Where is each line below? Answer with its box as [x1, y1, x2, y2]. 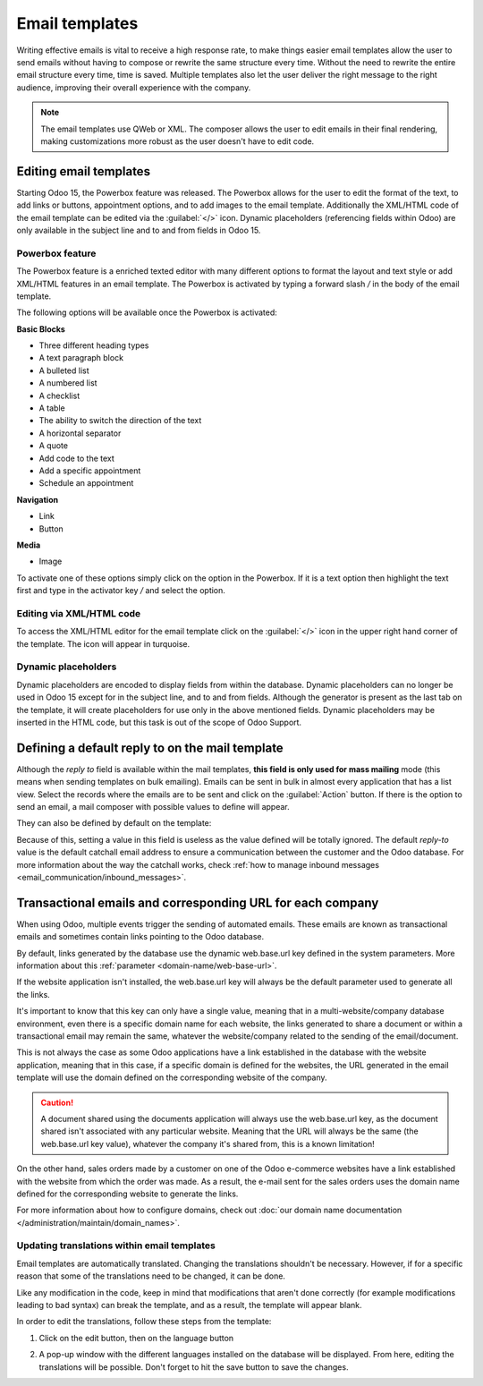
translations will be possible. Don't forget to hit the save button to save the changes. [38, 1361, 349, 1373]
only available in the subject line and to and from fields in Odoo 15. [16, 225, 261, 235]
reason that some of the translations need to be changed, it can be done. [16, 1271, 286, 1281]
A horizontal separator [38, 428, 122, 438]
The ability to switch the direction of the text [38, 415, 202, 426]
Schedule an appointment [38, 478, 134, 489]
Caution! [40, 1097, 74, 1108]
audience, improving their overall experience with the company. [16, 81, 251, 93]
